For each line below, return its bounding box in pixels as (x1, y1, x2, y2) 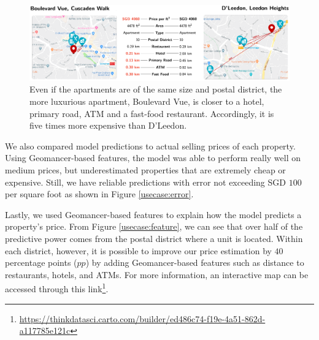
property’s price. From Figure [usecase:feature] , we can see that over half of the (5, 220, 303, 233)
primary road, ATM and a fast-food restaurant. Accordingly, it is (29, 107, 274, 119)
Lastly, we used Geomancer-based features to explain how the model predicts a (5, 208, 302, 221)
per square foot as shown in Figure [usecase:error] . (5, 187, 194, 200)
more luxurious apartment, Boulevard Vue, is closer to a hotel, (29, 94, 264, 107)
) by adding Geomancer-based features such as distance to (85, 256, 304, 269)
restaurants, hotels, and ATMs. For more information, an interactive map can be (5, 268, 309, 281)
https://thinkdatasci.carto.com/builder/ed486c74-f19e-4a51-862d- (19, 312, 266, 325)
